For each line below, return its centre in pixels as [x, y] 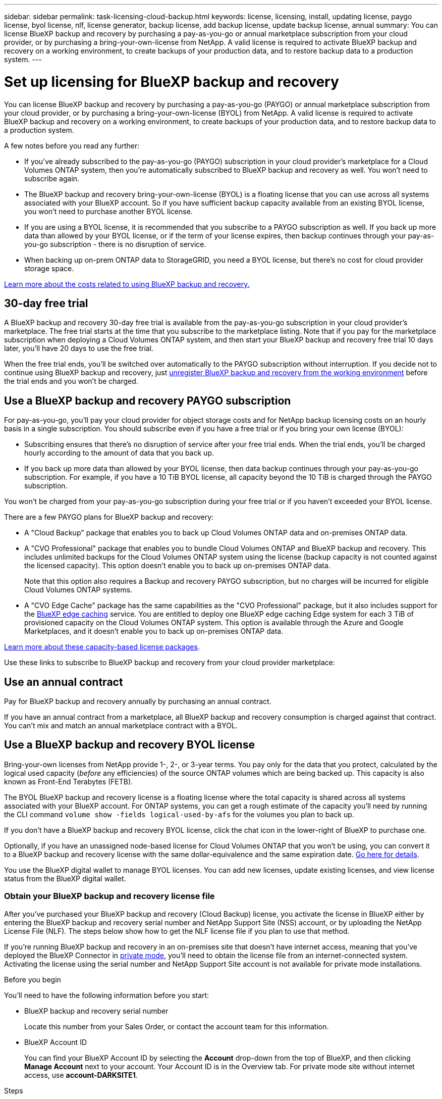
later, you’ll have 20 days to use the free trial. [79, 348]
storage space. [49, 268]
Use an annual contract [64, 682]
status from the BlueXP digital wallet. [65, 878]
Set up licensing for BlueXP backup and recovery [172, 82]
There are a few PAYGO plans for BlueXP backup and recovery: [109, 517]
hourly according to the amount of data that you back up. [119, 453]
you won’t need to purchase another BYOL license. [108, 211]
